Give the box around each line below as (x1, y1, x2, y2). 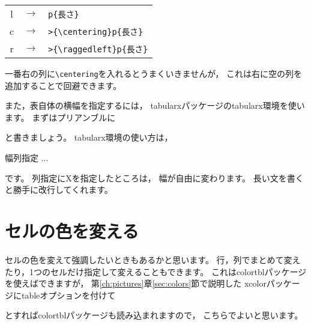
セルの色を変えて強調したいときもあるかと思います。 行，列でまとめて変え (5, 253, 301, 266)
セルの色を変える (5, 219, 139, 243)
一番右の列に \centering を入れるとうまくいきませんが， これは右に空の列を (5, 67, 302, 79)
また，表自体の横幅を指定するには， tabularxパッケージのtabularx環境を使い (5, 99, 305, 112)
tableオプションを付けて (21, 288, 116, 301)
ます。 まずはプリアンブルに (5, 111, 116, 123)
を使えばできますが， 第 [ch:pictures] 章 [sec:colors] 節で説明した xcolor (5, 277, 267, 290)
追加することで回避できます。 (5, 79, 122, 91)
